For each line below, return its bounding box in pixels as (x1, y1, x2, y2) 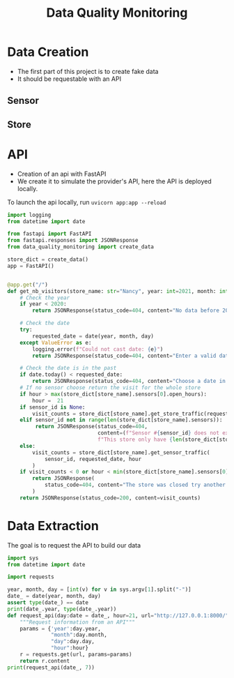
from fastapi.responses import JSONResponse (7, 237, 139, 244)
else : (19, 442, 36, 449)
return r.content (19, 657, 70, 664)
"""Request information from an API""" (19, 619, 136, 626)
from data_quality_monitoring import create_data (7, 243, 155, 250)
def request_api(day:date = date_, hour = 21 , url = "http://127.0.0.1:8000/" (7, 612, 229, 619)
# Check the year (19, 294, 70, 301)
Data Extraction (7, 518, 99, 534)
